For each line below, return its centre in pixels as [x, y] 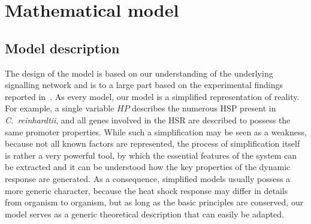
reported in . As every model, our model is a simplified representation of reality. [152, 96]
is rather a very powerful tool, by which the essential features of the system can [151, 155]
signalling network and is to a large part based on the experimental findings [144, 85]
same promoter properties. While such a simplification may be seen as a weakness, [156, 131]
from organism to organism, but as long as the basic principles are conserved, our [154, 202]
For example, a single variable [60, 108]
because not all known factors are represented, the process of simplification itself [153, 143]
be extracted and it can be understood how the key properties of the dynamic [148, 167]
